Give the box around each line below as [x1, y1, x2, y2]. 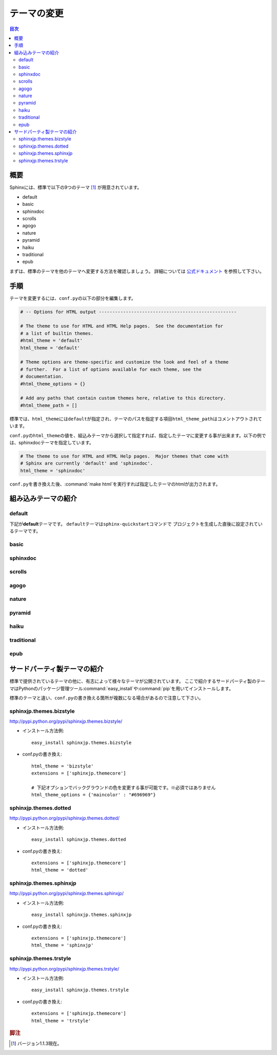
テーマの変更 [9, 8, 64, 19]
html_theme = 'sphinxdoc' [20, 468, 86, 473]
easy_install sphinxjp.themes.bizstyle [31, 740, 132, 745]
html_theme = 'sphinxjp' [31, 942, 94, 949]
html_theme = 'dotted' [31, 867, 89, 873]
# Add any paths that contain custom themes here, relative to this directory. [20, 395, 226, 401]
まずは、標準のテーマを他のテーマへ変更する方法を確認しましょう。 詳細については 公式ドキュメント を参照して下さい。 [9, 268, 264, 274]
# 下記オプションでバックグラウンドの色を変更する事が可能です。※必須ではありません [31, 784, 216, 791]
